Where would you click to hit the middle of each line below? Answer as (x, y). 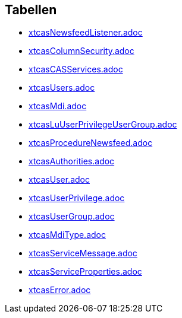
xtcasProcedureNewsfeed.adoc (91, 143)
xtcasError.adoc (60, 290)
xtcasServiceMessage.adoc (83, 253)
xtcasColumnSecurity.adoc (81, 51)
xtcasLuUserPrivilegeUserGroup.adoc (103, 125)
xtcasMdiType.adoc (67, 235)
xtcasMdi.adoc (58, 106)
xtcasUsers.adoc (62, 88)
